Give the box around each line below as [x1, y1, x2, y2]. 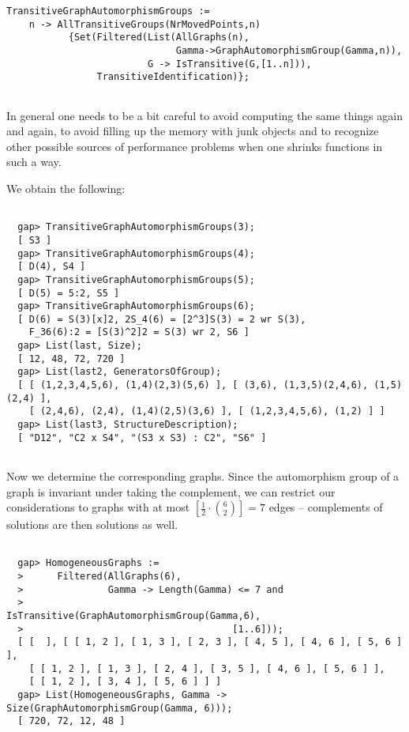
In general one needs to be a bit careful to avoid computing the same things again [6, 107, 403, 123]
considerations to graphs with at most [6, 499, 190, 515]
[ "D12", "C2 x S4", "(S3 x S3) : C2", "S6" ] [17, 432, 267, 443]
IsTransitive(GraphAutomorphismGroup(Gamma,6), [6, 610, 261, 622]
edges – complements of [268, 499, 383, 515]
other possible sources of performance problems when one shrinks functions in [6, 138, 383, 154]
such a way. [6, 153, 62, 170]
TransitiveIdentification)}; [96, 71, 250, 83]
